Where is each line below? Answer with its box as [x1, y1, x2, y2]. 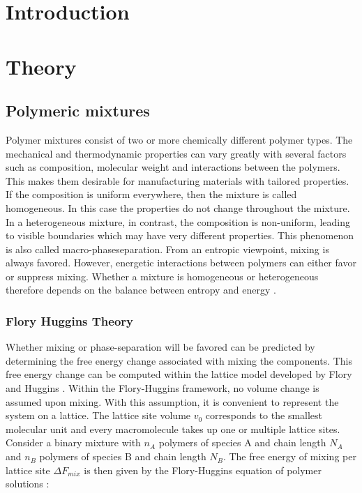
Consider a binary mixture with [6, 435, 141, 450]
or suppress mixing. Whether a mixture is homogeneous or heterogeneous [6, 268, 319, 283]
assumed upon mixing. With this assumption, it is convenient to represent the [6, 394, 339, 409]
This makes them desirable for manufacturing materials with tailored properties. [6, 173, 349, 188]
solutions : [6, 476, 50, 491]
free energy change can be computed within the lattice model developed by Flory [6, 367, 352, 381]
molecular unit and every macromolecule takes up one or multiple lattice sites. [6, 421, 340, 436]
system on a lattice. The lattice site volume [6, 408, 191, 423]
